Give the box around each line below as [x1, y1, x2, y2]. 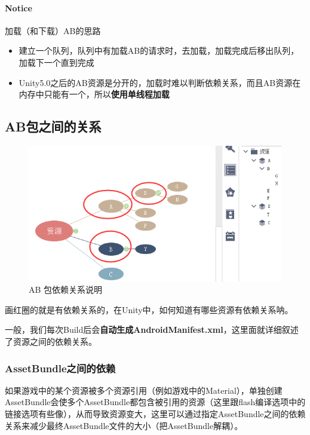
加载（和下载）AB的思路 [5, 24, 101, 36]
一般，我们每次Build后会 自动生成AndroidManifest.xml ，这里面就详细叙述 [5, 323, 299, 336]
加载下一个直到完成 [19, 56, 94, 68]
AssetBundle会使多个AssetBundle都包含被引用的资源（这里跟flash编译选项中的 [5, 396, 306, 408]
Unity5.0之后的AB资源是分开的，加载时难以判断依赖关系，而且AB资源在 [19, 76, 301, 88]
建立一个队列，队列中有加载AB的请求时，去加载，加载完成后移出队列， [19, 44, 299, 57]
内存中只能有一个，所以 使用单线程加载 [19, 88, 170, 100]
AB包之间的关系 [5, 117, 102, 136]
